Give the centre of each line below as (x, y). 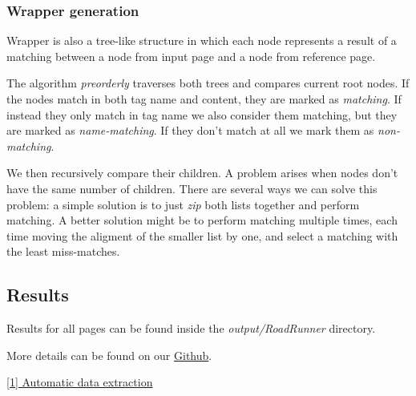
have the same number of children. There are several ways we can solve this (192, 188)
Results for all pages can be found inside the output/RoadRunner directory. (191, 328)
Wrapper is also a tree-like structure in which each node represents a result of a (202, 40)
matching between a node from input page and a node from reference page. (191, 56)
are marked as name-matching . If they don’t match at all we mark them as (190, 130)
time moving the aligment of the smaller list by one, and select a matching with (202, 235)
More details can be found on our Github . (109, 355)
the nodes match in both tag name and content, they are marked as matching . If (204, 99)
